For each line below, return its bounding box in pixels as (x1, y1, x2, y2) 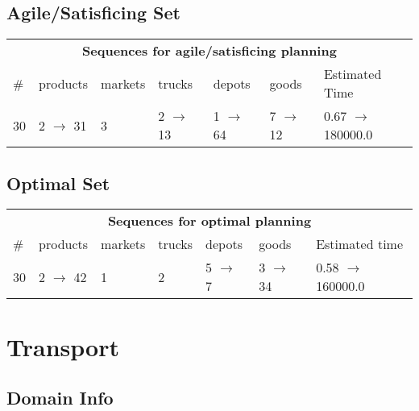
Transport (6, 330, 119, 363)
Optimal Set (6, 170, 110, 195)
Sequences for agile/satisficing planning (82, 41, 337, 60)
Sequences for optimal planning (107, 211, 312, 230)
